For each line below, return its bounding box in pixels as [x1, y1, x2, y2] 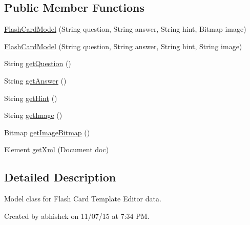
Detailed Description [4, 169, 116, 185]
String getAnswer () [4, 75, 67, 86]
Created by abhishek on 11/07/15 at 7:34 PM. [4, 210, 150, 221]
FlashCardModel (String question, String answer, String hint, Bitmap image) [4, 24, 246, 34]
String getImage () [4, 110, 62, 120]
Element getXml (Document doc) [4, 144, 109, 155]
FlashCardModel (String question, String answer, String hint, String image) [4, 40, 242, 51]
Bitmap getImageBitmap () [4, 127, 90, 137]
